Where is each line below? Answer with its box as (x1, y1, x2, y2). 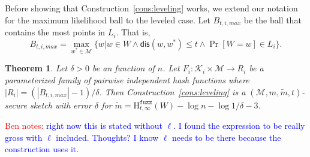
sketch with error (30, 98, 92, 111)
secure (5, 98, 28, 111)
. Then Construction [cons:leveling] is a (99, 85, 246, 98)
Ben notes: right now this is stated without (5, 119, 163, 132)
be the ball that (243, 13, 302, 26)
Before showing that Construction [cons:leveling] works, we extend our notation (5, 2, 298, 14)
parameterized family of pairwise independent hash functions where (5, 74, 249, 86)
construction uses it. (5, 143, 79, 155)
